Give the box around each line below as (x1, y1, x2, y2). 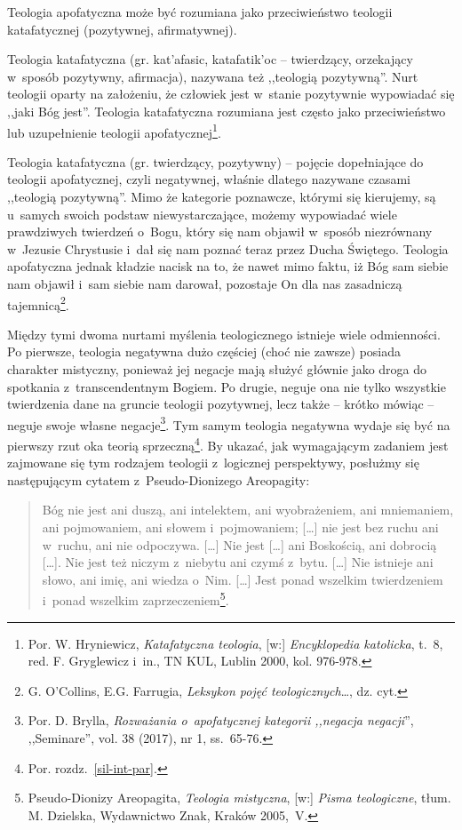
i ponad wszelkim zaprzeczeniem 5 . (42, 588, 229, 610)
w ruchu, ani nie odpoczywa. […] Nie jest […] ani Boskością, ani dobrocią (42, 535, 437, 554)
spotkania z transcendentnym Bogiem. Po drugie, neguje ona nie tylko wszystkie (7, 377, 446, 395)
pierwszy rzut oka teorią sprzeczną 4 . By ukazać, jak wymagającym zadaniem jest (7, 434, 449, 454)
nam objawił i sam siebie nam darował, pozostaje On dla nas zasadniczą (7, 274, 402, 292)
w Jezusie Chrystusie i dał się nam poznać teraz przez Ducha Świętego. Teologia (7, 239, 449, 258)
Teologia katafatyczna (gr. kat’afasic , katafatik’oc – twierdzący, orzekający (7, 50, 413, 68)
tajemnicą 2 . (7, 292, 69, 314)
